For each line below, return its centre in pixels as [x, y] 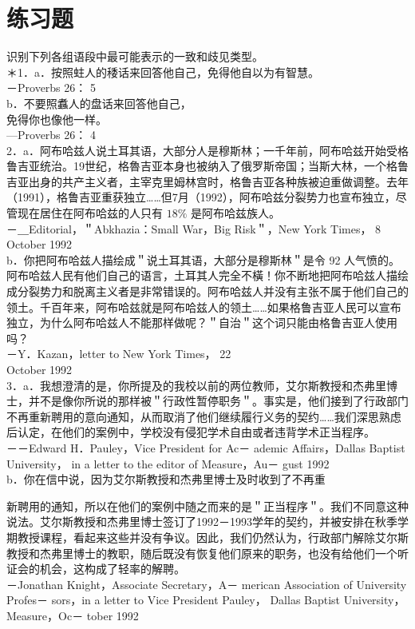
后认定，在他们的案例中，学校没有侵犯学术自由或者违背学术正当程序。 [191, 432]
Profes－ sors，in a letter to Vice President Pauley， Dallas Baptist [174, 600]
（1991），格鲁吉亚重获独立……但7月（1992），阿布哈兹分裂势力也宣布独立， [201, 197]
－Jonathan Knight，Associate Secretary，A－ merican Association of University [207, 584]
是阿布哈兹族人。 [236, 213]
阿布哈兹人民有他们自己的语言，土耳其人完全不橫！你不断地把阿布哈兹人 [196, 275]
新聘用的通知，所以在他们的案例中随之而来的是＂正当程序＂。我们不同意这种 [207, 506]
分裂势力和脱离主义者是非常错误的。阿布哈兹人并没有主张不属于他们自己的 [213, 291]
